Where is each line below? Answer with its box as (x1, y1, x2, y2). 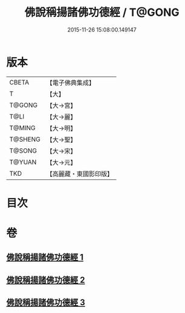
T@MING (9, 123, 36, 132)
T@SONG (9, 146, 38, 155)
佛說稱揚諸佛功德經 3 (6, 297, 86, 308)
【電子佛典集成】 (46, 78, 95, 87)
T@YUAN (9, 157, 37, 166)
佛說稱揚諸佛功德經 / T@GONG (24, 5, 180, 19)
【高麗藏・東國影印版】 (46, 170, 113, 178)
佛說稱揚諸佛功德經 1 (6, 252, 84, 263)
